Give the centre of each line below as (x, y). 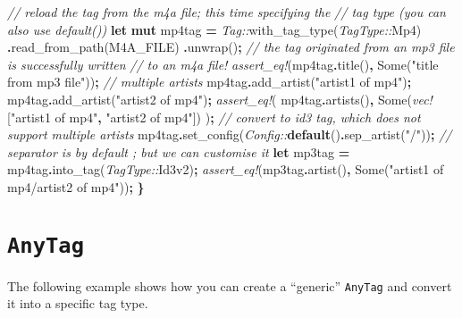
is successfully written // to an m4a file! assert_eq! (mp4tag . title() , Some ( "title (223, 64)
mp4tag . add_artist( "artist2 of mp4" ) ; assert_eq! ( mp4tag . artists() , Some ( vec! (220, 99)
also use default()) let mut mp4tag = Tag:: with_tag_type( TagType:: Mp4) (214, 29)
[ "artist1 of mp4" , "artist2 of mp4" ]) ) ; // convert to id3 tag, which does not (214, 117)
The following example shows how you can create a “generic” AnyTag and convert (230, 285)
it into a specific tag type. (78, 303)
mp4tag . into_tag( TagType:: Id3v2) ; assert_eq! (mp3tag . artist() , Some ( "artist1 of (226, 169)
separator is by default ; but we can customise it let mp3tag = (179, 151)
